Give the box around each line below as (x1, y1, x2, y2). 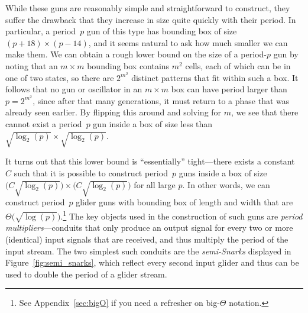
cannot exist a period (5, 118, 82, 130)
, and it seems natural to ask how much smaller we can (88, 36, 288, 49)
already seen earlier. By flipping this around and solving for (5, 106, 222, 118)
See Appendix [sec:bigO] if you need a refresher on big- (19, 296, 220, 309)
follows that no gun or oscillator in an (5, 83, 142, 95)
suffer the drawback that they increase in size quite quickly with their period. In (5, 13, 296, 25)
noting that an (5, 59, 58, 72)
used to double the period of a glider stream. (5, 267, 167, 280)
